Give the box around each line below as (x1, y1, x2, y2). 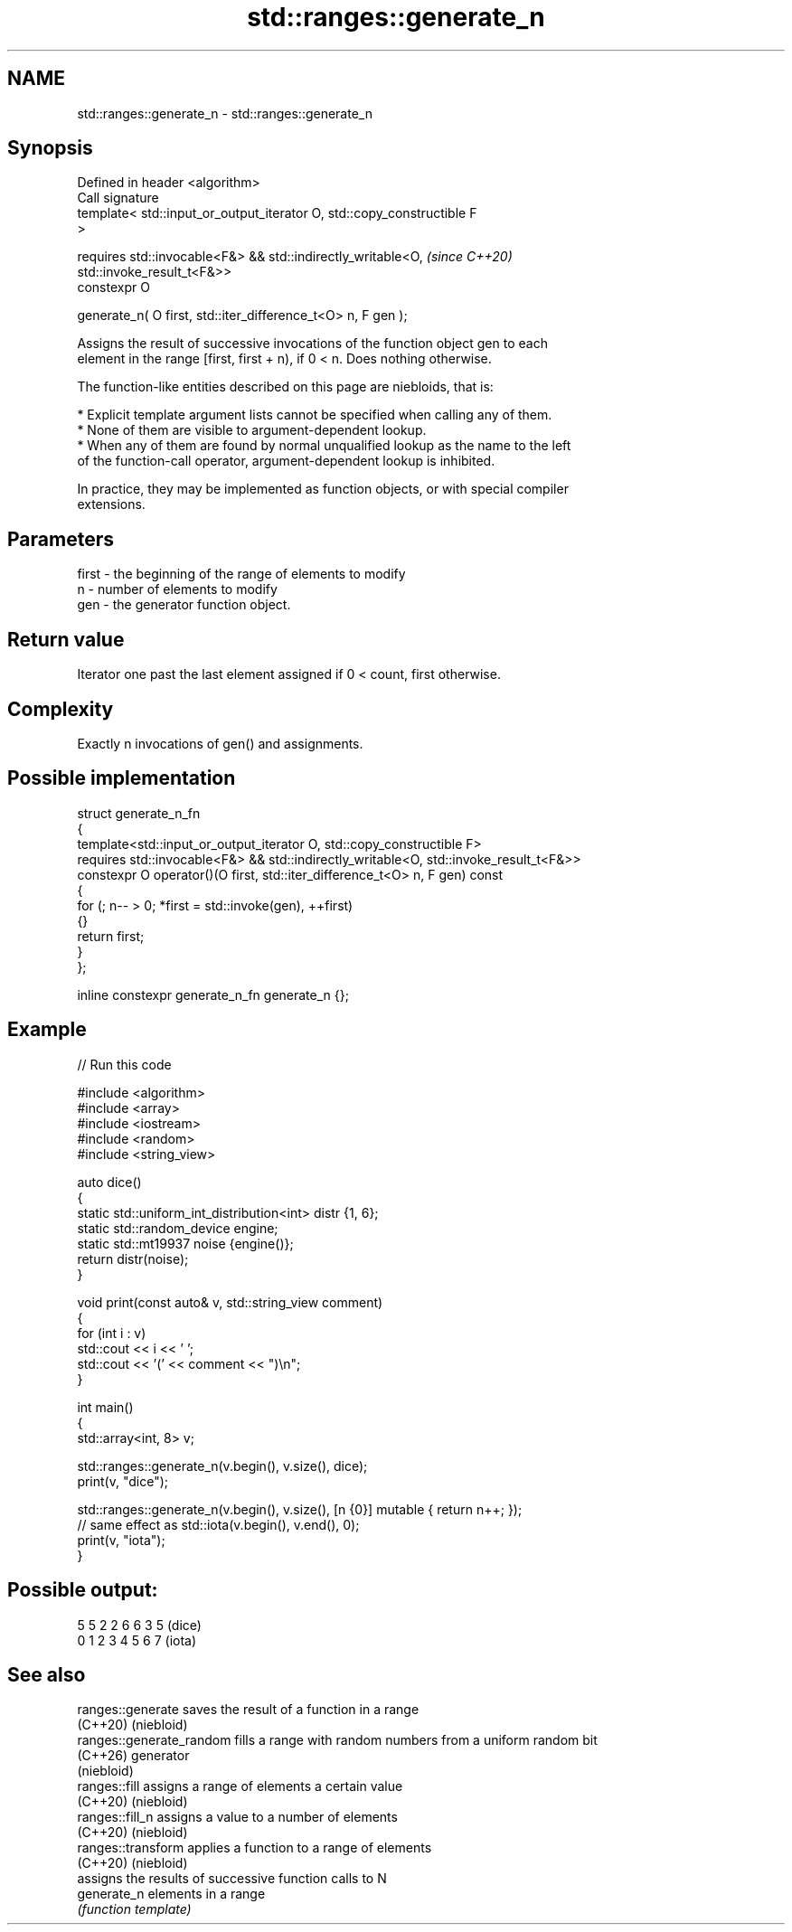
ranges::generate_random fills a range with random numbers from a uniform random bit (77, 1732, 598, 1748)
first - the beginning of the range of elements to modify (77, 566, 406, 582)
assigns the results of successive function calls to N (77, 1871, 387, 1887)
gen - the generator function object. (77, 597, 291, 613)
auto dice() (77, 1173, 142, 1190)
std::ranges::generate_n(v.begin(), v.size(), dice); (77, 1457, 368, 1474)
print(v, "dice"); (77, 1473, 169, 1489)
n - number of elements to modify (77, 581, 278, 598)
